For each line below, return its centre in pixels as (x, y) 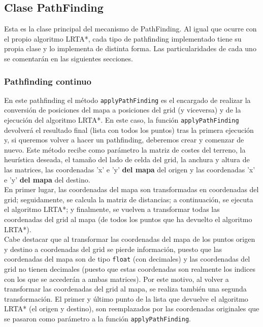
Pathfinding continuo (48, 81)
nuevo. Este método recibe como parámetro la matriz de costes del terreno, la (125, 149)
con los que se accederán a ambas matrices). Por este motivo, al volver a (117, 279)
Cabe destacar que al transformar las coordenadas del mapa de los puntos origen (130, 239)
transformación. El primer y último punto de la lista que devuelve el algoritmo (126, 298)
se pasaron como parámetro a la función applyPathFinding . (97, 319)
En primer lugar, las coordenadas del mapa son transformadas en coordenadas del (131, 189)
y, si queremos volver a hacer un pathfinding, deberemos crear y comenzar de (124, 140)
